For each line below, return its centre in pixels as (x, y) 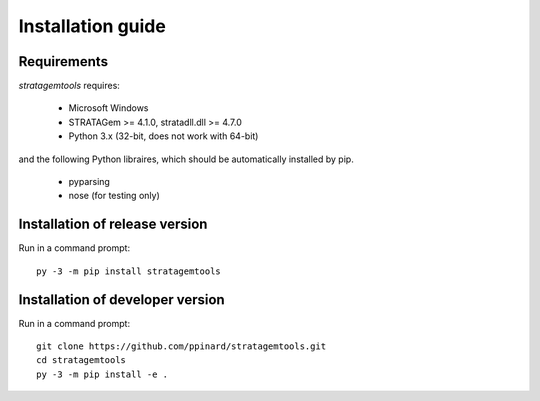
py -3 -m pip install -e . (102, 374)
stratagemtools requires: (69, 86)
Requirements (63, 61)
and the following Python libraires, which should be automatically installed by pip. (186, 159)
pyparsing (89, 182)
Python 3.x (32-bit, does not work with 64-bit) (163, 136)
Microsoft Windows (108, 108)
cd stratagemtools (81, 360)
